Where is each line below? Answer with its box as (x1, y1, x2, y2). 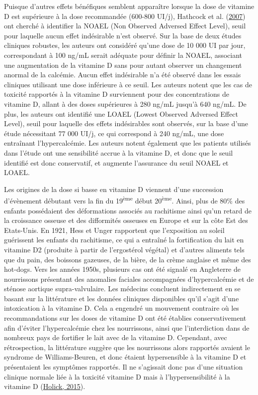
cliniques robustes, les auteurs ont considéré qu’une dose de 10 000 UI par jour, (4, 40, 246, 50)
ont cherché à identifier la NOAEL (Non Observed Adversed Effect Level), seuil (4, 20, 246, 31)
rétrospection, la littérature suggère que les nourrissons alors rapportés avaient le (4, 342, 250, 352)
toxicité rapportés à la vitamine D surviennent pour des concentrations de (4, 89, 229, 99)
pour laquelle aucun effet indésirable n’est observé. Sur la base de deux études (4, 30, 242, 40)
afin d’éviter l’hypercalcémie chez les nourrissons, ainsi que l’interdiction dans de (4, 322, 250, 333)
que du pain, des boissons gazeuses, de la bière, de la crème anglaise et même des (4, 254, 251, 264)
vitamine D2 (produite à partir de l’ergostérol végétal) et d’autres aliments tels (4, 244, 245, 254)
